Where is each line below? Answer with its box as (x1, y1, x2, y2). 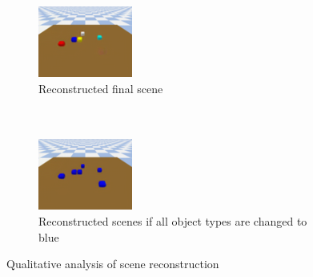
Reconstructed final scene (38, 79, 163, 96)
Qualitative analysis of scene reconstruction (6, 255, 219, 272)
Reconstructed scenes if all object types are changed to (38, 212, 307, 229)
